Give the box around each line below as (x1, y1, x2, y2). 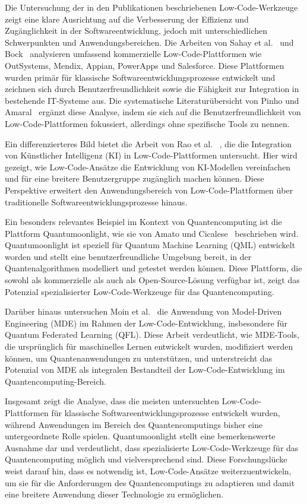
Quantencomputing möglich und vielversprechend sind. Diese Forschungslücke (5, 453, 287, 465)
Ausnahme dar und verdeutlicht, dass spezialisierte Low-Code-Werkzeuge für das (5, 441, 299, 454)
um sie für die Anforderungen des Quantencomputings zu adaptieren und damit (5, 476, 295, 489)
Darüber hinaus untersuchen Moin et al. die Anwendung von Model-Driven (5, 305, 282, 318)
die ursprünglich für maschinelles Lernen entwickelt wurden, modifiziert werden (5, 340, 293, 353)
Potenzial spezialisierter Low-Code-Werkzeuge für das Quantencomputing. (5, 285, 274, 297)
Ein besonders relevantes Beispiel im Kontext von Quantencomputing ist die (5, 215, 282, 228)
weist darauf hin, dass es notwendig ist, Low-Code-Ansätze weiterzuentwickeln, (5, 464, 292, 477)
